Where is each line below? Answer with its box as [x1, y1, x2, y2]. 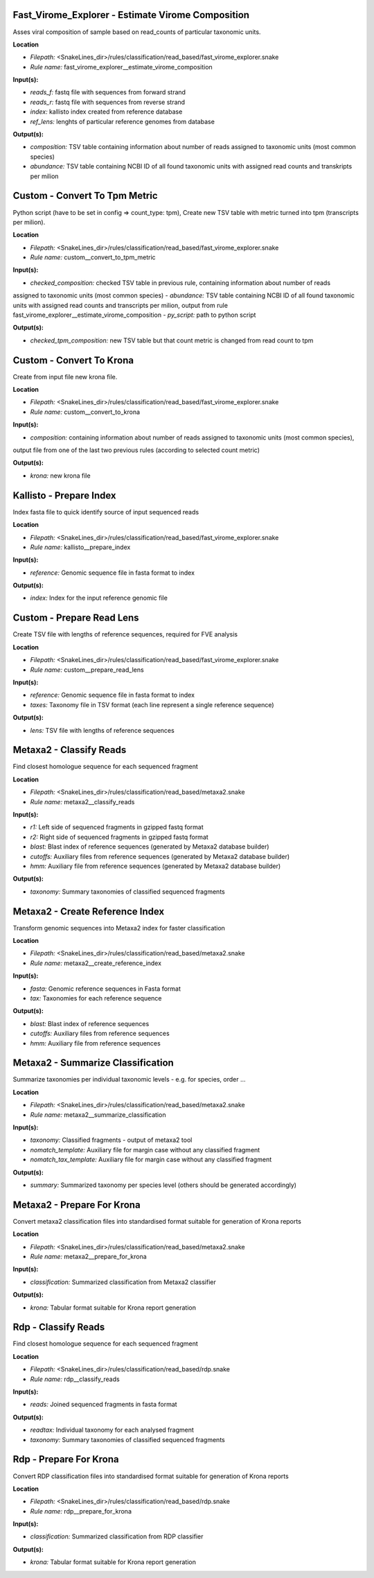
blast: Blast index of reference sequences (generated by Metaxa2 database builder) [30, 842, 269, 851]
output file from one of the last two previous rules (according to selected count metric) [12, 446, 260, 454]
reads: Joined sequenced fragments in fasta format [30, 1401, 177, 1409]
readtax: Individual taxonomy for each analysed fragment [30, 1425, 194, 1434]
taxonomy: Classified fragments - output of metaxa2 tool [30, 1136, 193, 1144]
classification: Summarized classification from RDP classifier [30, 1532, 204, 1541]
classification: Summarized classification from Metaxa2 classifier [30, 1278, 216, 1286]
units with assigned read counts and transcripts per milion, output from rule [12, 301, 229, 309]
